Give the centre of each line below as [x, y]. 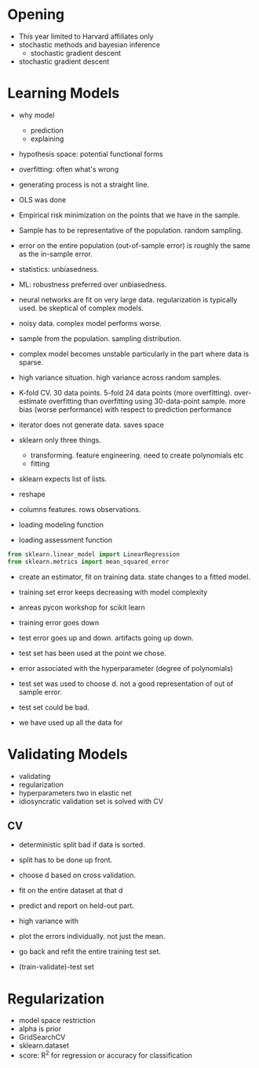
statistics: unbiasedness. [59, 269]
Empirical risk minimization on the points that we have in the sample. [129, 215]
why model [36, 115]
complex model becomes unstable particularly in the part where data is [134, 354]
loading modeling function [61, 525]
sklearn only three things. [60, 439]
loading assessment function [66, 540]
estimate [33, 401]
